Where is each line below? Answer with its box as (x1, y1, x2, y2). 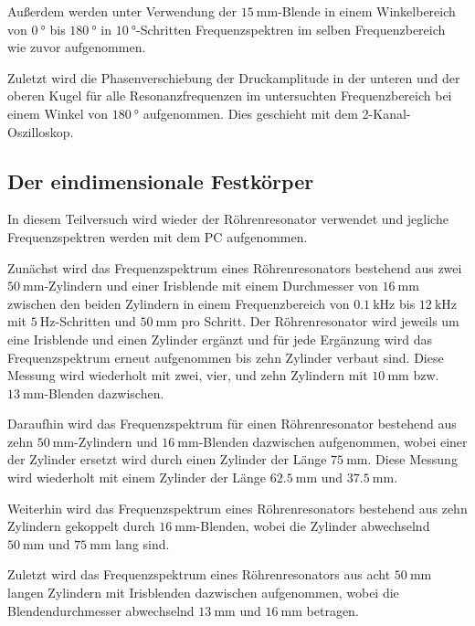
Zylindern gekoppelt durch (7, 516, 155, 536)
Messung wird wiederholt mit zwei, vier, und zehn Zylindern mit (7, 366, 368, 385)
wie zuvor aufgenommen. (7, 37, 146, 57)
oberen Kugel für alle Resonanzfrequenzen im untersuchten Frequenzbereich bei (7, 86, 452, 105)
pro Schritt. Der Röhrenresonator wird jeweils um (181, 312, 459, 331)
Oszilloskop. (7, 122, 74, 141)
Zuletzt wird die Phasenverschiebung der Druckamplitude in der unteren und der (7, 68, 460, 87)
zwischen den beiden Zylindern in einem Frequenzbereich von (7, 293, 350, 313)
